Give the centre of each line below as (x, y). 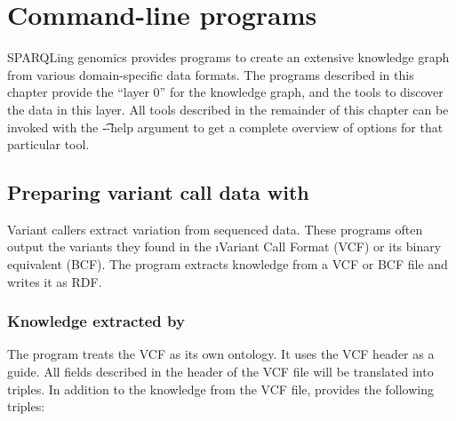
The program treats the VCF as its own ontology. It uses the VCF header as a (221, 354)
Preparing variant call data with (158, 192)
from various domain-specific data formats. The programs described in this (211, 74)
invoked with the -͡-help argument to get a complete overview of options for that (225, 127)
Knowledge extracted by (96, 321)
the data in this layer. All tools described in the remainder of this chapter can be (228, 109)
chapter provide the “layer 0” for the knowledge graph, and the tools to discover (225, 92)
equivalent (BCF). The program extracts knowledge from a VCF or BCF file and (228, 264)
